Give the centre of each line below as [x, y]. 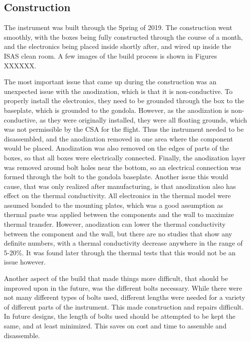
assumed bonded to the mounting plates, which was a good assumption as [114, 205]
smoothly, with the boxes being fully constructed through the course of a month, [123, 37]
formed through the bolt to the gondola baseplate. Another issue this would [116, 177]
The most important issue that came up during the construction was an [110, 82]
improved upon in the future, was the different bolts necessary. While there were [123, 288]
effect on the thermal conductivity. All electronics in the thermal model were [118, 195]
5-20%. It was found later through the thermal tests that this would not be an [120, 252]
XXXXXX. [20, 65]
